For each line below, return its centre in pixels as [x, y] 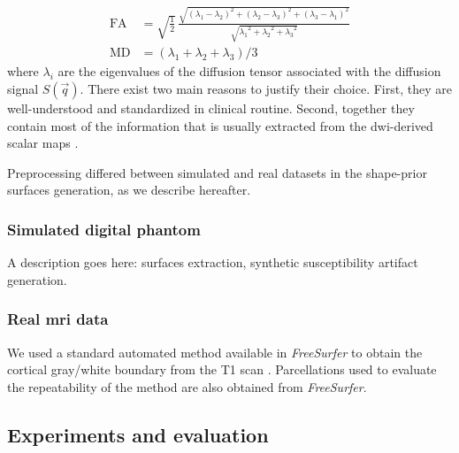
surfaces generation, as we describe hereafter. [129, 190]
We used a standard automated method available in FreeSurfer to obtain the [215, 352]
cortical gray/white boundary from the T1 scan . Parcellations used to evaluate [222, 369]
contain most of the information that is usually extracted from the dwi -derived [220, 125]
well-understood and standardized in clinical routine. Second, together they [211, 108]
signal [23, 89]
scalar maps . [43, 143]
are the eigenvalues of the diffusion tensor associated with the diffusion [249, 71]
